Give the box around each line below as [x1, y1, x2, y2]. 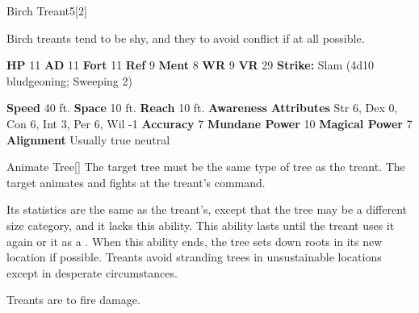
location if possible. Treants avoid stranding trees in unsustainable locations [6, 248, 382, 265]
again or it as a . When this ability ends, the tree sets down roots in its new [6, 232, 383, 249]
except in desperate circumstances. [6, 264, 178, 281]
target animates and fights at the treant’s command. [6, 173, 266, 190]
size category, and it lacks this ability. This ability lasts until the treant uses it [6, 216, 395, 233]
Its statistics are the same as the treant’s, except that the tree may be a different [6, 201, 408, 218]
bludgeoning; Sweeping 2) [6, 72, 132, 89]
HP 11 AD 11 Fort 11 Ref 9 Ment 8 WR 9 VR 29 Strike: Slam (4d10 [6, 56, 375, 73]
